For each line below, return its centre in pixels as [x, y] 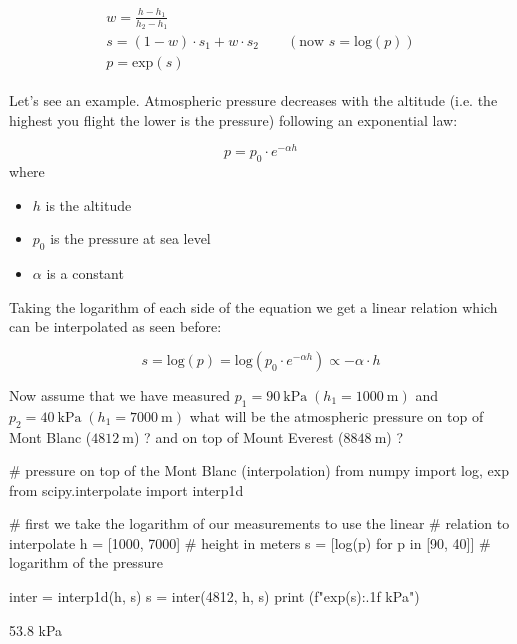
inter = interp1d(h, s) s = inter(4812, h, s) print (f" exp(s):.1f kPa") [214, 596]
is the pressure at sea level [130, 238]
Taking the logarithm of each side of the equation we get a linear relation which [253, 306]
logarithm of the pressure [86, 562]
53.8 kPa [36, 629]
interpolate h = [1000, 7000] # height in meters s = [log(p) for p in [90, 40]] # [250, 542]
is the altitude [88, 204]
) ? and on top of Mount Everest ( [239, 436]
